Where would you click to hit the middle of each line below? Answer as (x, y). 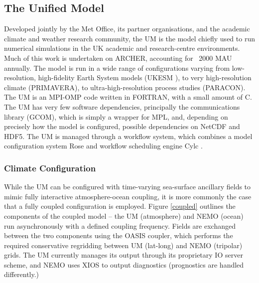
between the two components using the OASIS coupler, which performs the (119, 235)
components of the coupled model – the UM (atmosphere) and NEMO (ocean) (124, 215)
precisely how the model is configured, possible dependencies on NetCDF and (122, 126)
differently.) (22, 274)
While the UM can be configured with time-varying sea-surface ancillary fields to (128, 187)
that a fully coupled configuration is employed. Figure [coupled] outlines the (120, 206)
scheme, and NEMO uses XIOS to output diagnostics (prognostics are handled (124, 264)
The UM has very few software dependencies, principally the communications (122, 106)
